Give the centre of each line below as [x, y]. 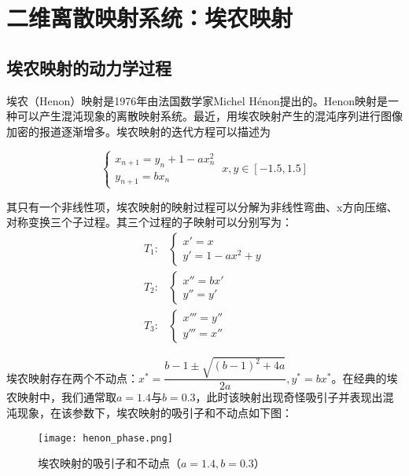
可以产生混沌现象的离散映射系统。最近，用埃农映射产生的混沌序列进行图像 [210, 116]
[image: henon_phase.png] [105, 438]
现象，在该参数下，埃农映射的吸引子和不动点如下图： [155, 413]
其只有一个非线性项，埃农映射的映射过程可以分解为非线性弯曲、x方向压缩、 [202, 206]
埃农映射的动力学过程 [89, 67]
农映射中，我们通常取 [61, 397]
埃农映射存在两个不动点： [72, 377]
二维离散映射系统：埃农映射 [150, 18]
